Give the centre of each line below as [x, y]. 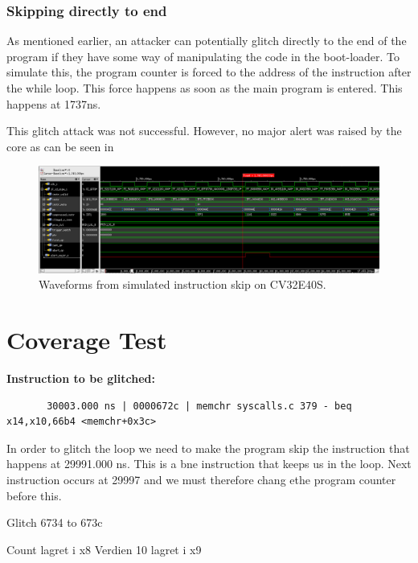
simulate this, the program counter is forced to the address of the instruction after [209, 72]
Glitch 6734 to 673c [55, 522]
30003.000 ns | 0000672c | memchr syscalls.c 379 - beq [199, 406]
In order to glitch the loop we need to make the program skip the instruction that [208, 448]
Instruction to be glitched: [81, 378]
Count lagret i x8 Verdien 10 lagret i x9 [104, 549]
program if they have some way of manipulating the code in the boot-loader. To [203, 56]
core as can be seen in [60, 146]
